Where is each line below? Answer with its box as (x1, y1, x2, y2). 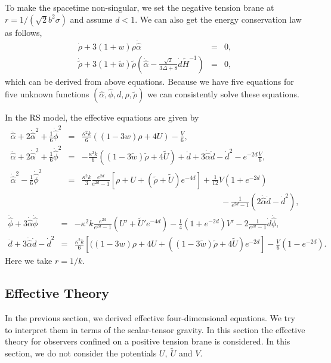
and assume (70, 13, 113, 25)
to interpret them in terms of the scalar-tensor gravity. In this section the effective (5, 323, 305, 336)
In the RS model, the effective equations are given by (5, 111, 199, 124)
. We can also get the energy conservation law (135, 13, 302, 25)
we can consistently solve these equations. (147, 88, 299, 100)
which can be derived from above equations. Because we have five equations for (5, 75, 294, 87)
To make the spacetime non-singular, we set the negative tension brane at (5, 1, 274, 13)
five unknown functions (5, 88, 89, 100)
